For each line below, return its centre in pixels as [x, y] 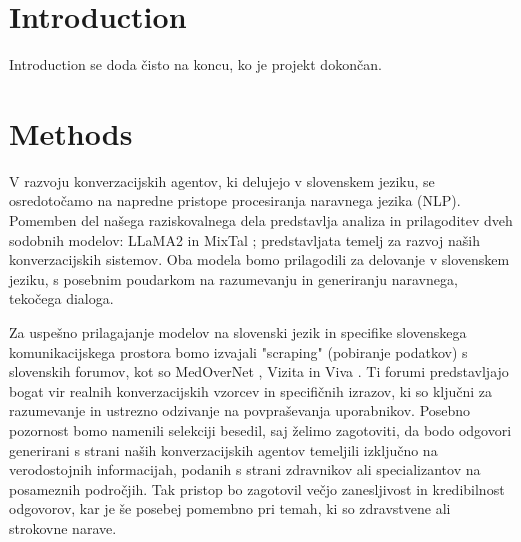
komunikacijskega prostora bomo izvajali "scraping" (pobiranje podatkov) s [238, 351]
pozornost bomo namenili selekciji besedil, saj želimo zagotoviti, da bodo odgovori [260, 429]
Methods [71, 132]
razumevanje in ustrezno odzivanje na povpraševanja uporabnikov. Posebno [240, 410]
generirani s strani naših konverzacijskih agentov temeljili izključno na [223, 449]
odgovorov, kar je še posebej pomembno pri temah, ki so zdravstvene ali [230, 508]
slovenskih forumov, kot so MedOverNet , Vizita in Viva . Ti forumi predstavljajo [259, 371]
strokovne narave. [63, 527]
